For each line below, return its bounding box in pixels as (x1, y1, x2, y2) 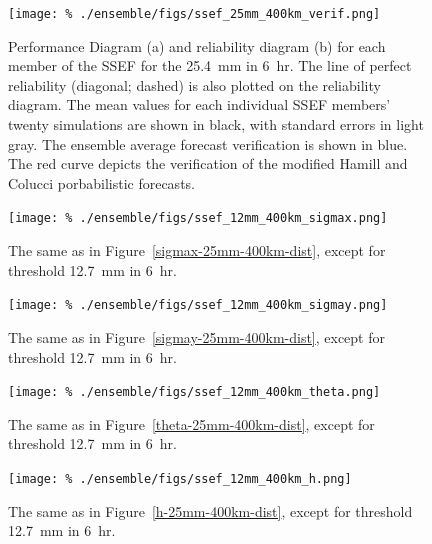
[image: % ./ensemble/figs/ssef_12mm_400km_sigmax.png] (8, 211, 388, 226)
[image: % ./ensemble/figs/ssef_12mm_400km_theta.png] (8, 385, 381, 400)
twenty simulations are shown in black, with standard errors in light (8, 114, 424, 135)
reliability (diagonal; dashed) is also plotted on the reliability (8, 74, 381, 95)
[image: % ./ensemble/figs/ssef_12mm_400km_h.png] (8, 471, 352, 486)
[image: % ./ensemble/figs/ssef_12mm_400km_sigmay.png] (8, 298, 388, 313)
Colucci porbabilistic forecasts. (8, 172, 195, 193)
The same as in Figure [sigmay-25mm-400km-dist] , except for (8, 326, 385, 347)
